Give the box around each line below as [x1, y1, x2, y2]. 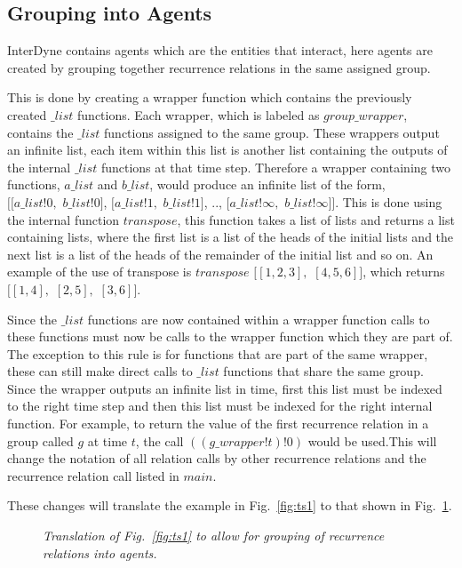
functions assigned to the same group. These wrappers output [104, 123, 440, 141]
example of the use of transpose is [7, 262, 192, 281]
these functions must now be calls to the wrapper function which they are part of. [7, 327, 453, 346]
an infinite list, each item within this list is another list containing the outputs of [7, 140, 448, 159]
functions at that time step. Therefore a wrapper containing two [100, 157, 450, 176]
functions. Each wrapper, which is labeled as [77, 105, 320, 124]
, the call [135, 431, 184, 450]
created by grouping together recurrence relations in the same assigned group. [7, 58, 431, 76]
